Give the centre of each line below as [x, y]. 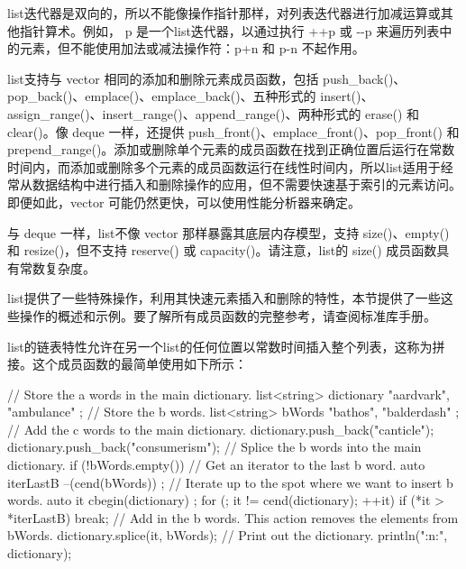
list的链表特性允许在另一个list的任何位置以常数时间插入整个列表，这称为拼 [226, 346]
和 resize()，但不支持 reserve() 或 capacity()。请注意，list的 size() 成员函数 [222, 250]
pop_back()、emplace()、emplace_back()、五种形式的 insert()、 [191, 96]
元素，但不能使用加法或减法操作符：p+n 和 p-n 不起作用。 [192, 48]
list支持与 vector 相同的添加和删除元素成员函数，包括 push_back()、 [207, 78]
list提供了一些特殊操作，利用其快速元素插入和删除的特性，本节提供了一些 [224, 298]
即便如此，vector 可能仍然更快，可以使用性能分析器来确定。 [184, 202]
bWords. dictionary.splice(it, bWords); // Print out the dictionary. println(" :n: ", [228, 535]
